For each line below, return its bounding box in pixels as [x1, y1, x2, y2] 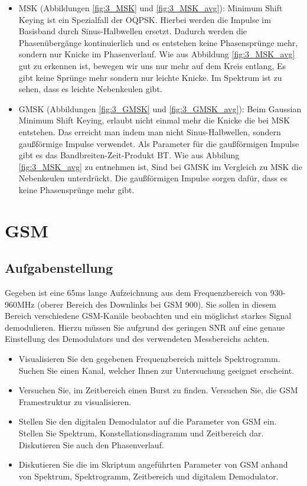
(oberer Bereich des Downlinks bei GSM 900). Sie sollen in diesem [37, 298, 276, 310]
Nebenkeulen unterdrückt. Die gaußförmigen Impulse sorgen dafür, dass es [18, 172, 288, 184]
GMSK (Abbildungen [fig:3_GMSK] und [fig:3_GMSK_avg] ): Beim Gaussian [18, 102, 302, 115]
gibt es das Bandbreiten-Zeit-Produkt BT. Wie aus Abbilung [18, 149, 240, 161]
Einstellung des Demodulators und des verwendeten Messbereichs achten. [5, 332, 270, 345]
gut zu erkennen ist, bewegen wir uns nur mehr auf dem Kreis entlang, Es [18, 59, 286, 71]
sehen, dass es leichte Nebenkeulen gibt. [18, 83, 162, 95]
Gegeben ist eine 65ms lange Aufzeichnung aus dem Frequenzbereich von [5, 286, 268, 299]
